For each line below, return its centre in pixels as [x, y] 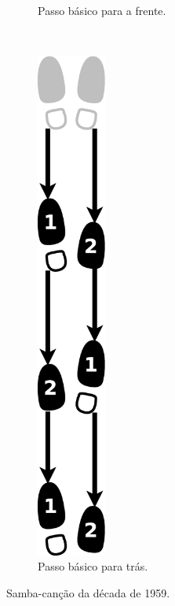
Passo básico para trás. [93, 566]
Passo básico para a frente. [102, 10]
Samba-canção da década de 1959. [88, 592]
